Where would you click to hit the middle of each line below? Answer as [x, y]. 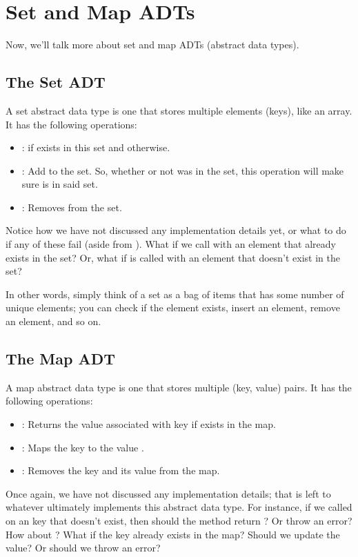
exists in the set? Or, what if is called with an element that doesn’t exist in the [173, 257]
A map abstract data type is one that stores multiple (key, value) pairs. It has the [179, 387]
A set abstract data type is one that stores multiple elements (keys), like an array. [179, 110]
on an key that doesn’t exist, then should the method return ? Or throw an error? [179, 520]
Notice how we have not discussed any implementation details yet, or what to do [176, 230]
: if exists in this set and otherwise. [96, 147]
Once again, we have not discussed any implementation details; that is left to [168, 493]
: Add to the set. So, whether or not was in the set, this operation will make [183, 170]
